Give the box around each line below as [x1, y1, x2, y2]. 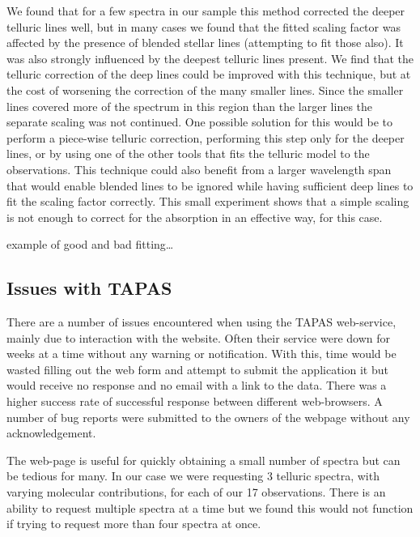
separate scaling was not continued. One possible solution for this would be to [6, 113, 393, 130]
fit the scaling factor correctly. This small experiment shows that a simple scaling [6, 193, 409, 210]
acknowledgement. [6, 424, 96, 441]
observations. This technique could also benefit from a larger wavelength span [6, 160, 392, 177]
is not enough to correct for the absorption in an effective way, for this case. [6, 208, 383, 225]
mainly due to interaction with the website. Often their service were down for [6, 329, 390, 346]
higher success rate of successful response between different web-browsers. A [6, 393, 383, 410]
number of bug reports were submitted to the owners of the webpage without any [6, 408, 410, 425]
